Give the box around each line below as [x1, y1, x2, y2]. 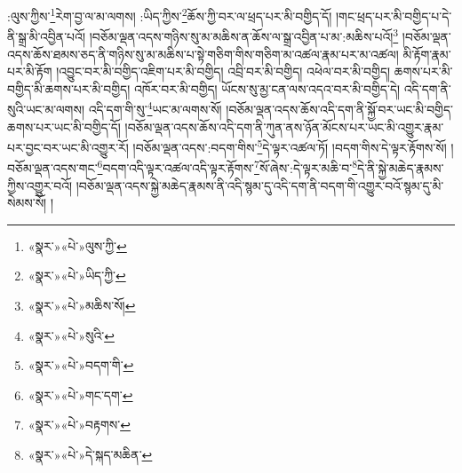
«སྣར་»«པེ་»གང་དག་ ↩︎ [28, 385, 133, 404]
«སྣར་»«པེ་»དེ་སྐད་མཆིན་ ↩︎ [28, 445, 153, 463]
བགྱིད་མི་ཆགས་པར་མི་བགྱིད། [7, 79, 131, 98]
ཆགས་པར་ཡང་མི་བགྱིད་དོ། [7, 117, 121, 136]
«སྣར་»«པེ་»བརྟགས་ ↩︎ [28, 415, 131, 434]
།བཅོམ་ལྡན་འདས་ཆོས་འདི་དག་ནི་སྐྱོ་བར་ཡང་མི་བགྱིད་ [226, 99, 454, 118]
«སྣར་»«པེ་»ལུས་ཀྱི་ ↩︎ [28, 236, 127, 255]
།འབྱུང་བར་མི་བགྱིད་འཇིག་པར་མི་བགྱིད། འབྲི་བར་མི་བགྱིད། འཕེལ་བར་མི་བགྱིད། [56, 62, 391, 81]
